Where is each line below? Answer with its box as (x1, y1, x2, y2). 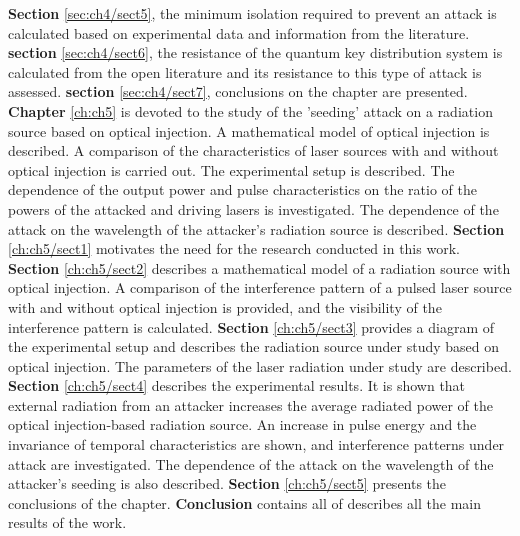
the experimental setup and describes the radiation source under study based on (8, 336, 500, 357)
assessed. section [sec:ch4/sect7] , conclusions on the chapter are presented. (8, 81, 468, 102)
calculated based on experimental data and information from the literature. (8, 22, 470, 43)
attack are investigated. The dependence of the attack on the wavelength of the (8, 453, 494, 474)
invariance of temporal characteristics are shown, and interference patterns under (8, 434, 505, 455)
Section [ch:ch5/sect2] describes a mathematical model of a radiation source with (8, 257, 511, 278)
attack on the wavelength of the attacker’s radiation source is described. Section (8, 218, 505, 239)
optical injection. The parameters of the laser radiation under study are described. (8, 355, 512, 376)
